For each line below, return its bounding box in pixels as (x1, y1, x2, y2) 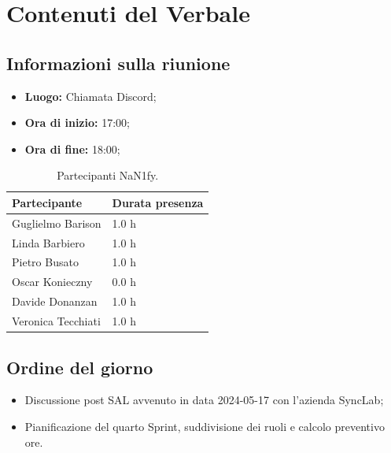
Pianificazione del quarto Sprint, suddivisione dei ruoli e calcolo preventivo (24, 418, 385, 434)
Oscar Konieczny (12, 273, 93, 290)
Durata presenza (112, 194, 204, 210)
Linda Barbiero (12, 234, 85, 251)
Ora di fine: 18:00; (24, 140, 120, 157)
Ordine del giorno (6, 355, 153, 379)
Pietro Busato (12, 254, 79, 270)
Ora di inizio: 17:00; (24, 114, 130, 131)
